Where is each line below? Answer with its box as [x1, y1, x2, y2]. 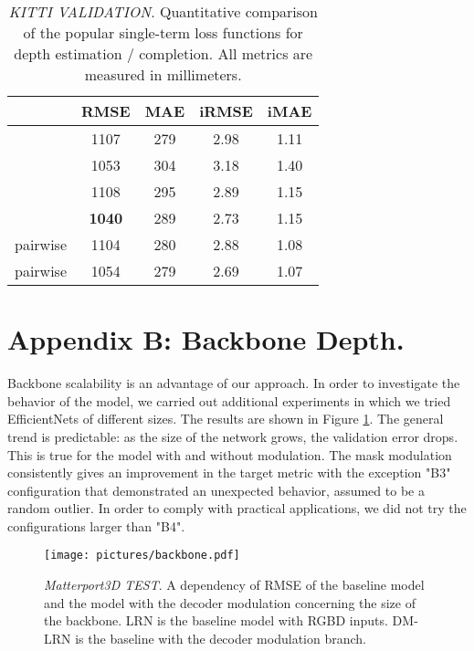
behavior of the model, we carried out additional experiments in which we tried [7, 391, 451, 410]
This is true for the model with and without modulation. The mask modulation [7, 445, 452, 464]
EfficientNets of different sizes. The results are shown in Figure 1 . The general [7, 409, 444, 428]
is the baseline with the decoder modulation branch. [75, 628, 366, 647]
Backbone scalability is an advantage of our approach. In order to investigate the [7, 373, 460, 393]
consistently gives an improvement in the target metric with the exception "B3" [7, 463, 451, 482]
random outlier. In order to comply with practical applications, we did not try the [7, 499, 467, 518]
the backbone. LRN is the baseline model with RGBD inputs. [44, 611, 388, 630]
